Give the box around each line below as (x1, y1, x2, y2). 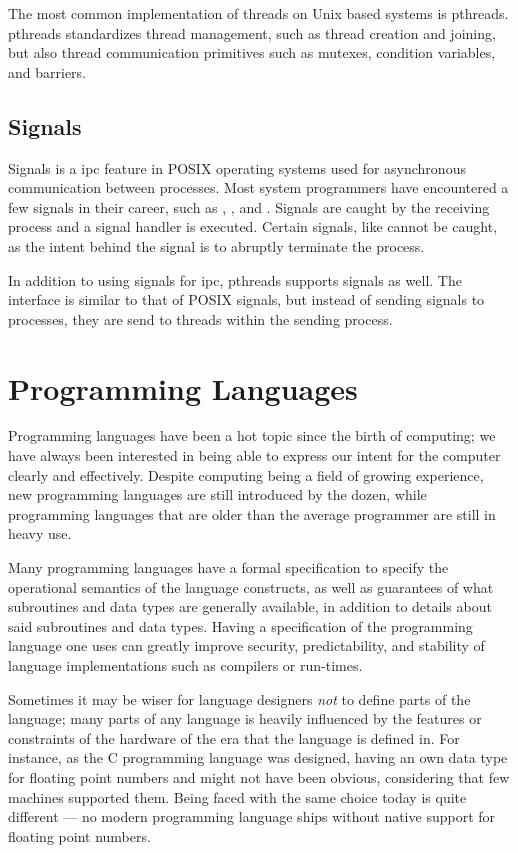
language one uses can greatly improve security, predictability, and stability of (8, 635, 485, 656)
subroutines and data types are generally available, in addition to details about (8, 596, 492, 617)
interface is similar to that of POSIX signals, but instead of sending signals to (8, 289, 485, 310)
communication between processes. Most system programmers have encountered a (8, 177, 509, 198)
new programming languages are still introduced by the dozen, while (8, 484, 427, 505)
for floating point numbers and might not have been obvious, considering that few (8, 766, 510, 787)
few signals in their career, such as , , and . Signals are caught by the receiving (8, 196, 490, 217)
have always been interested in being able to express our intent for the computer (8, 445, 501, 466)
